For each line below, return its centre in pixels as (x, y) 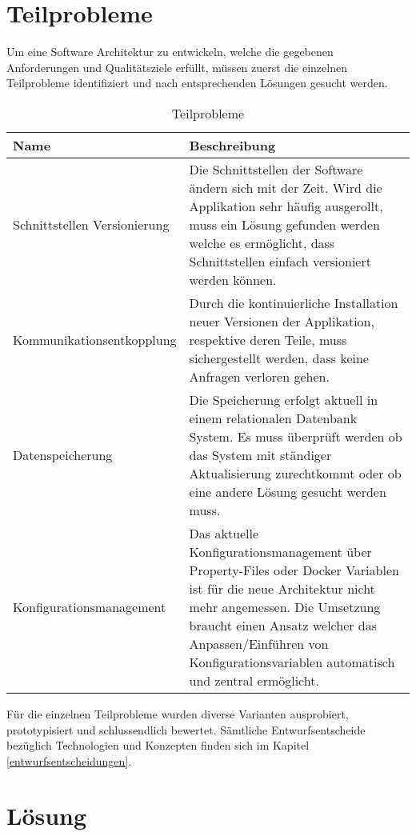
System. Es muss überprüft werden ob (296, 436)
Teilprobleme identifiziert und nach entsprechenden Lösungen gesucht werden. (197, 83)
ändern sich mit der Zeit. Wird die (286, 187)
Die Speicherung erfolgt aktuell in (284, 399)
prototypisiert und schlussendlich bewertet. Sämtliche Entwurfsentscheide (186, 729)
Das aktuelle (224, 533)
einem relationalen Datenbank (273, 418)
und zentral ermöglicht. (254, 680)
